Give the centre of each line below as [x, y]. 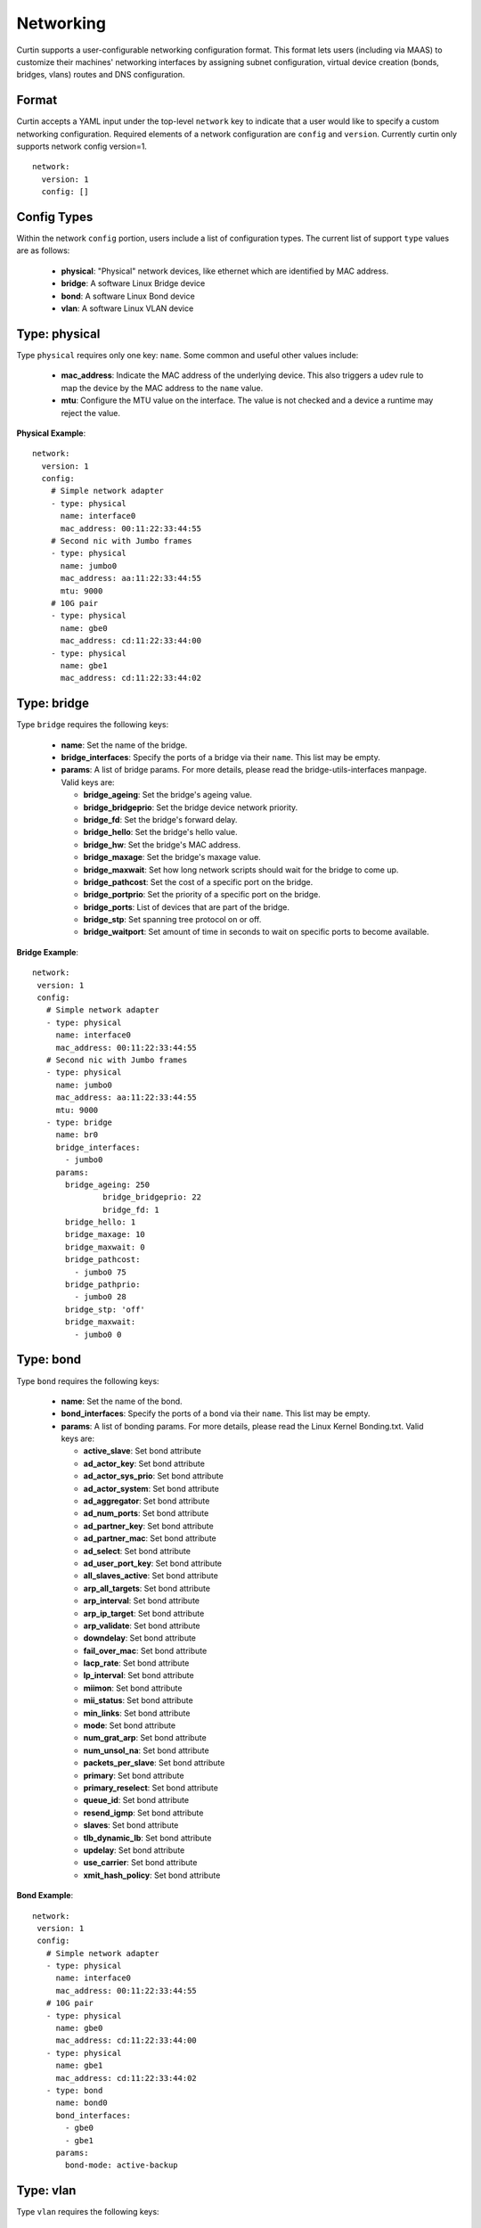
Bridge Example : [48, 952]
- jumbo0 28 [100, 1297]
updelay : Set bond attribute [134, 1850]
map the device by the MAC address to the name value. [162, 388]
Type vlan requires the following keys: [88, 2212]
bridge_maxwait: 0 [106, 1247]
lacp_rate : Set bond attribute [136, 1663]
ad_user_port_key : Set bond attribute [153, 1563]
